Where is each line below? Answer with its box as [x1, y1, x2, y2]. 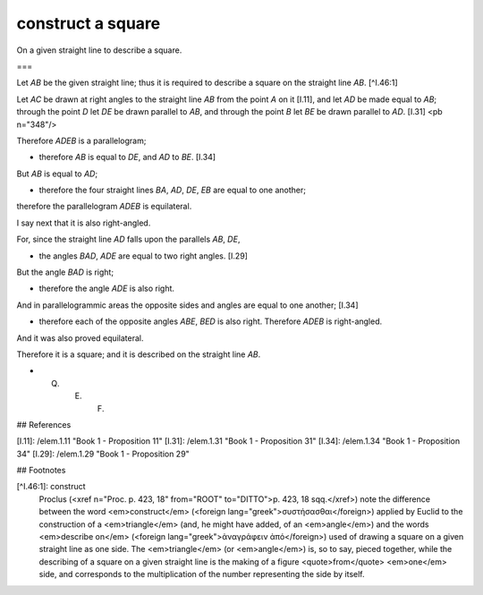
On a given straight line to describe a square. [16, 45, 182, 55]
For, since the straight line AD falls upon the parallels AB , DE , [16, 234, 241, 245]
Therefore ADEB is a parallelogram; [16, 135, 147, 146]
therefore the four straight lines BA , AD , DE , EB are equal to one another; [38, 184, 306, 196]
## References [16, 419, 72, 429]
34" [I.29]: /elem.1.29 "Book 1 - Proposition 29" [16, 448, 190, 459]
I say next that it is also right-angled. [16, 217, 151, 228]
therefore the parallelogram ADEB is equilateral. [16, 201, 192, 212]
